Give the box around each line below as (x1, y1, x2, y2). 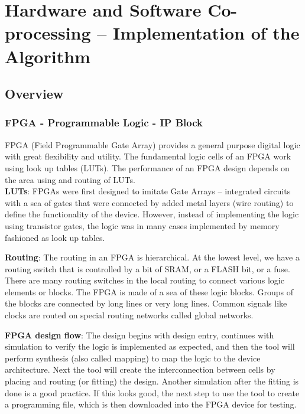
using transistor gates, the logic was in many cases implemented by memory (5, 219, 280, 232)
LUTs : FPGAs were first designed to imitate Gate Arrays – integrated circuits (5, 185, 291, 197)
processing (5, 21, 91, 45)
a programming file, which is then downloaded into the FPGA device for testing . (5, 398, 297, 410)
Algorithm (5, 44, 90, 68)
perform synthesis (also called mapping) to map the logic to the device (5, 351, 261, 364)
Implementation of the (113, 21, 300, 45)
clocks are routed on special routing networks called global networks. (5, 309, 254, 321)
